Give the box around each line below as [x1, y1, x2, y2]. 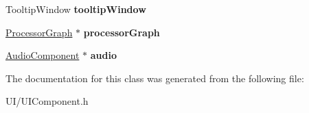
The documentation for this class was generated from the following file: [5, 71, 304, 85]
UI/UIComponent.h [5, 94, 89, 108]
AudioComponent [5, 48, 80, 62]
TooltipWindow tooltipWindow [5, 2, 146, 16]
